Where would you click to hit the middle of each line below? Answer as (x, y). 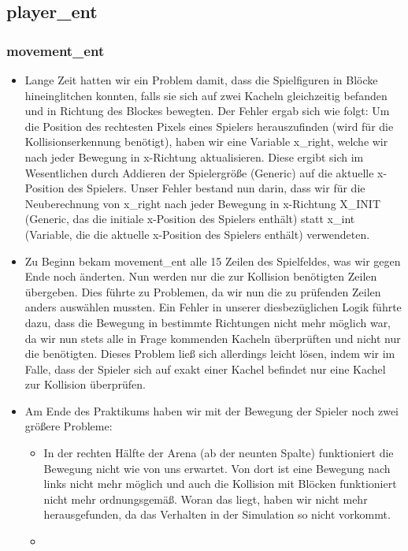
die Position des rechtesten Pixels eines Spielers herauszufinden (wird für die (209, 126)
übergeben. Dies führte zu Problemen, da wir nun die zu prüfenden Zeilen (203, 291)
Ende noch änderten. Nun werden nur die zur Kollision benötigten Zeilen (201, 276)
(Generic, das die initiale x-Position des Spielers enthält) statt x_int (190, 219)
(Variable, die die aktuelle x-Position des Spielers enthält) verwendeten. (197, 234)
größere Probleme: (69, 426)
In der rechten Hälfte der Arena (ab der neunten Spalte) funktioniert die (219, 453)
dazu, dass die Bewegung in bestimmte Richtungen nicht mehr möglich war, (208, 322)
